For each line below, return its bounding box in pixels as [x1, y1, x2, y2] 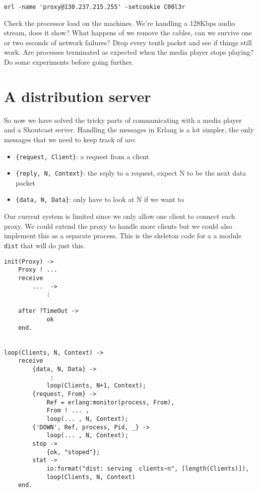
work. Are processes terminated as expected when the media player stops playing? [4, 47, 254, 57]
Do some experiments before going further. [4, 57, 134, 67]
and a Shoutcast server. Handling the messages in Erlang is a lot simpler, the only [4, 124, 254, 135]
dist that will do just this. [4, 240, 85, 250]
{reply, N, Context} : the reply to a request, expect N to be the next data [15, 168, 246, 178]
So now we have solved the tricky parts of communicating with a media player [4, 114, 242, 125]
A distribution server [4, 86, 151, 106]
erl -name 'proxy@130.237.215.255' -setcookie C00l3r [4, 3, 186, 10]
